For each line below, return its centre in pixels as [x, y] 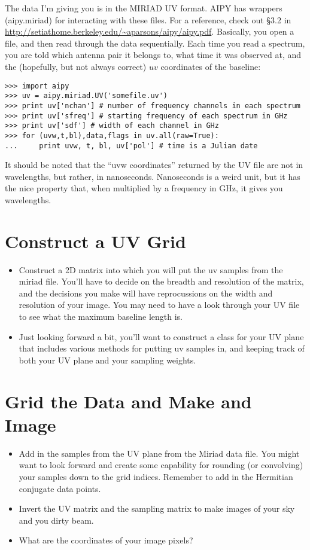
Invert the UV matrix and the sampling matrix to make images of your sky [157, 508]
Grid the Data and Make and [128, 401]
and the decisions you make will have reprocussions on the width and [146, 293]
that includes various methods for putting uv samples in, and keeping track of [162, 348]
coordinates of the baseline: [211, 66]
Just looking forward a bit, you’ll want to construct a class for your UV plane [161, 336]
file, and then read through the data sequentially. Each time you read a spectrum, [155, 43]
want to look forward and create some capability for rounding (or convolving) [161, 465]
